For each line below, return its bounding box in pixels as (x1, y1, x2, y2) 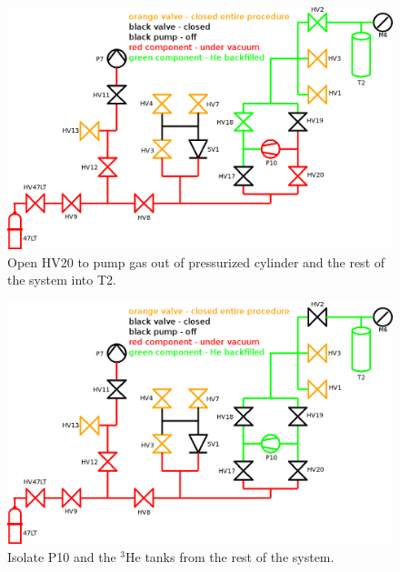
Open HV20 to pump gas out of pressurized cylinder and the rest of (7, 252, 385, 271)
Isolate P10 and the (7, 547, 116, 566)
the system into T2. (7, 270, 116, 289)
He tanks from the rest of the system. (125, 547, 335, 566)
